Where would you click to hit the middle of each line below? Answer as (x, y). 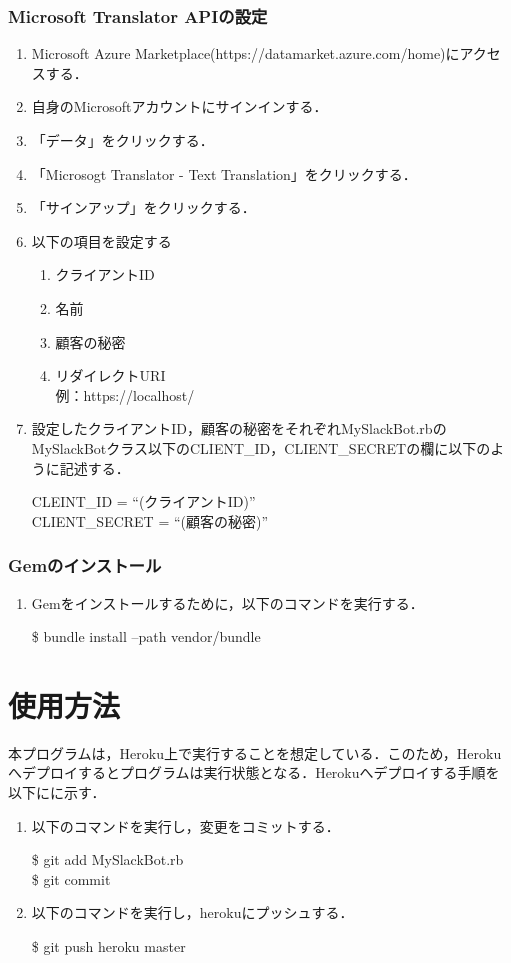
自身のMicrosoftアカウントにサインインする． (179, 106)
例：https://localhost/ (125, 394)
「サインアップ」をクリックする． (143, 207)
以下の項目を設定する (101, 240)
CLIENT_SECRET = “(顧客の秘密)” (150, 520)
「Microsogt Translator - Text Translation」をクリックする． (224, 173)
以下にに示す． (57, 792)
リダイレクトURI (110, 375)
